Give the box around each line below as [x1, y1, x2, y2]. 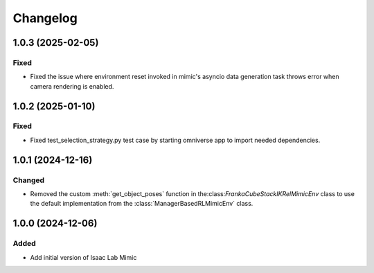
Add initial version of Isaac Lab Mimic [30, 253, 137, 261]
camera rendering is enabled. [30, 82, 114, 90]
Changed [12, 175, 45, 185]
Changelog [12, 10, 78, 26]
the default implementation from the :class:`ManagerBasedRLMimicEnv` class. [30, 200, 253, 208]
